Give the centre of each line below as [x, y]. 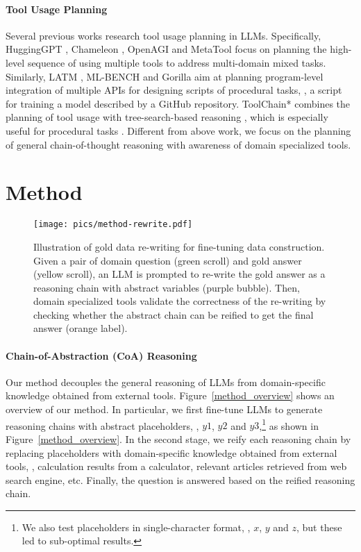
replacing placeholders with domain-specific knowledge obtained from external [171, 452]
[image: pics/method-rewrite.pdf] [113, 225]
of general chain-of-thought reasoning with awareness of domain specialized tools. [178, 144]
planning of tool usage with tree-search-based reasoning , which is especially [167, 117]
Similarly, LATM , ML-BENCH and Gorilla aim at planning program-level [165, 76]
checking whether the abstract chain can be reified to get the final [174, 314]
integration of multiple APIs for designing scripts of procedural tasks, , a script [174, 90]
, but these [319, 527]
